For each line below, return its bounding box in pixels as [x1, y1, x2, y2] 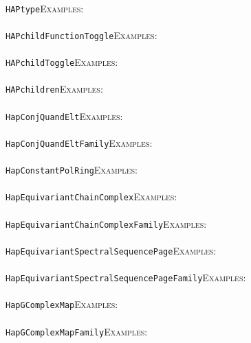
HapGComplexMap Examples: [6, 297, 118, 311]
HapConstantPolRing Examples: [6, 163, 138, 177]
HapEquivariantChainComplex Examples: [6, 189, 177, 204]
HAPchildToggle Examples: [6, 55, 118, 69]
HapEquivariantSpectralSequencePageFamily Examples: [6, 270, 246, 285]
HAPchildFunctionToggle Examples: [6, 27, 157, 42]
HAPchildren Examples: [6, 82, 103, 96]
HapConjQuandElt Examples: [6, 108, 123, 123]
